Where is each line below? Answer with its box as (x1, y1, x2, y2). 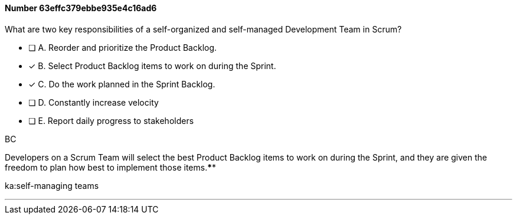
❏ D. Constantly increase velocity (28, 97, 159, 107)
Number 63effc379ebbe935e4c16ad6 (5, 3, 157, 13)
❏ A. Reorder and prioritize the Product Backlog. (28, 42, 217, 53)
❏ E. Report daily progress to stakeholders (28, 115, 194, 126)
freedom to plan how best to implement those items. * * (5, 162, 217, 172)
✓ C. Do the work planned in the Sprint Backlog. (28, 79, 215, 89)
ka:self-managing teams (5, 180, 99, 191)
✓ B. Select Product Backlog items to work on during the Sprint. (28, 60, 276, 71)
